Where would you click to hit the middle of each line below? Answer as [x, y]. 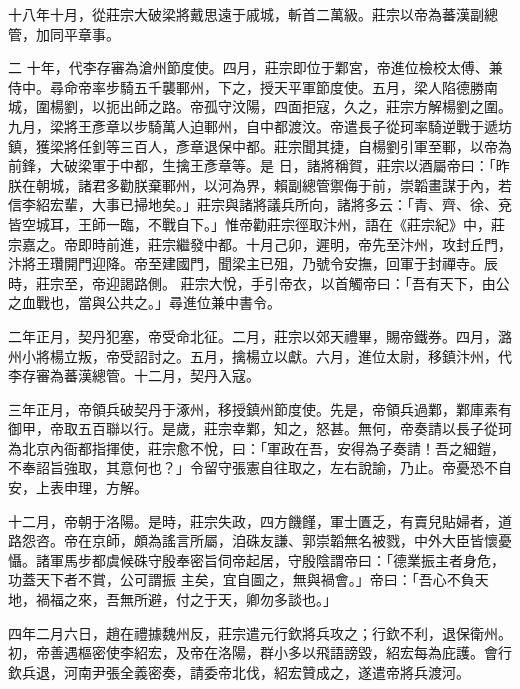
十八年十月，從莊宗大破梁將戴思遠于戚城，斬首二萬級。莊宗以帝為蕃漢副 [246, 14]
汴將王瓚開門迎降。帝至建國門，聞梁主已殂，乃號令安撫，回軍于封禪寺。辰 [253, 263]
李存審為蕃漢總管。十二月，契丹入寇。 [134, 375]
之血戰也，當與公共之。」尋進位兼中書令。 [144, 302]
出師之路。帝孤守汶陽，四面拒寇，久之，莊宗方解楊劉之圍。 [315, 106]
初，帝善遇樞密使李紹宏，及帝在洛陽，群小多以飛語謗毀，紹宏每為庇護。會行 [260, 652]
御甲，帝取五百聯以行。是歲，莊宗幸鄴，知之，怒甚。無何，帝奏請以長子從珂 [260, 428]
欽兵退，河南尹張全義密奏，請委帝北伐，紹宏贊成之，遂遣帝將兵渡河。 [239, 671]
